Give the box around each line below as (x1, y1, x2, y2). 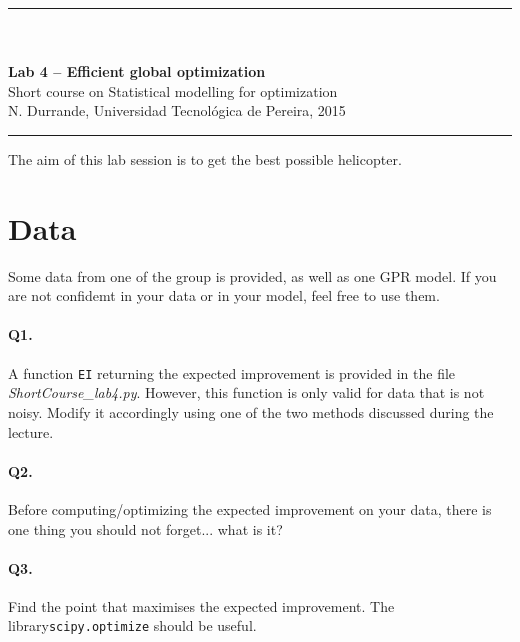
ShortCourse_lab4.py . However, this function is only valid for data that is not (8, 382, 485, 403)
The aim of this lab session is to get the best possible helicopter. (8, 148, 402, 169)
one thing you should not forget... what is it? (8, 518, 283, 539)
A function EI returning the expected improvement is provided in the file (8, 362, 456, 383)
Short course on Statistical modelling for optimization (8, 80, 338, 101)
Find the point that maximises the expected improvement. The (8, 595, 395, 616)
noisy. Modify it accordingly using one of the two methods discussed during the (8, 401, 494, 422)
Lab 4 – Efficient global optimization (8, 61, 266, 82)
